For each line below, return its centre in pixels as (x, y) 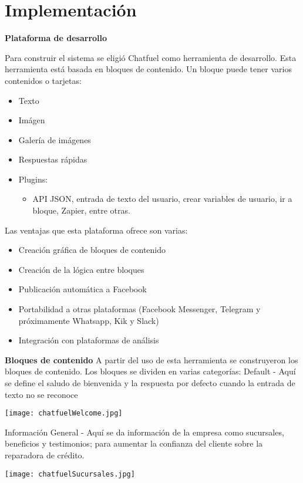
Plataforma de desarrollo (56, 38)
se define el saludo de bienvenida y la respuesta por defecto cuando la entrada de (150, 383)
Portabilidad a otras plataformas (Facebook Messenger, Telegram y (139, 309)
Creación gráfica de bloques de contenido (92, 250)
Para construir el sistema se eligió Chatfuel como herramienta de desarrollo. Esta (151, 57)
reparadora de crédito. (45, 455)
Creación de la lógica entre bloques (81, 269)
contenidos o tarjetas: (43, 80)
